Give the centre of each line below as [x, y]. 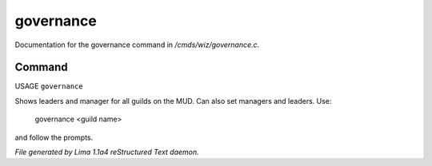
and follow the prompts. [54, 137]
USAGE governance [49, 86]
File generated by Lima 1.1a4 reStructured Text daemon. [107, 152]
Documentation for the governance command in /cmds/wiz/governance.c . [137, 45]
